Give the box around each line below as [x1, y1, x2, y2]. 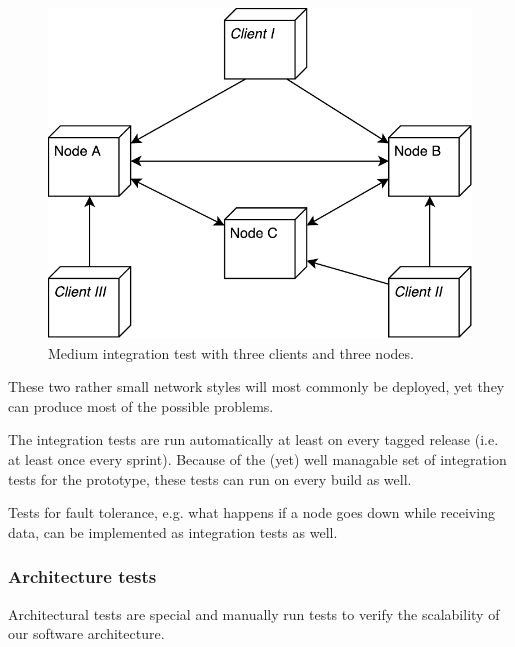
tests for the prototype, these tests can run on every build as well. [8, 468, 412, 489]
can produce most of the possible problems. [8, 395, 274, 416]
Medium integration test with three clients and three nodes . [48, 342, 414, 363]
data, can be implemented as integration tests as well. [8, 521, 338, 542]
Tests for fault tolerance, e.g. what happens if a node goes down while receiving [8, 502, 495, 523]
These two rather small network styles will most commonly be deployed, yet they [8, 376, 505, 397]
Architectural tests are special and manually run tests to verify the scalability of [8, 603, 500, 624]
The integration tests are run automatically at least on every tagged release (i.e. [8, 429, 499, 450]
